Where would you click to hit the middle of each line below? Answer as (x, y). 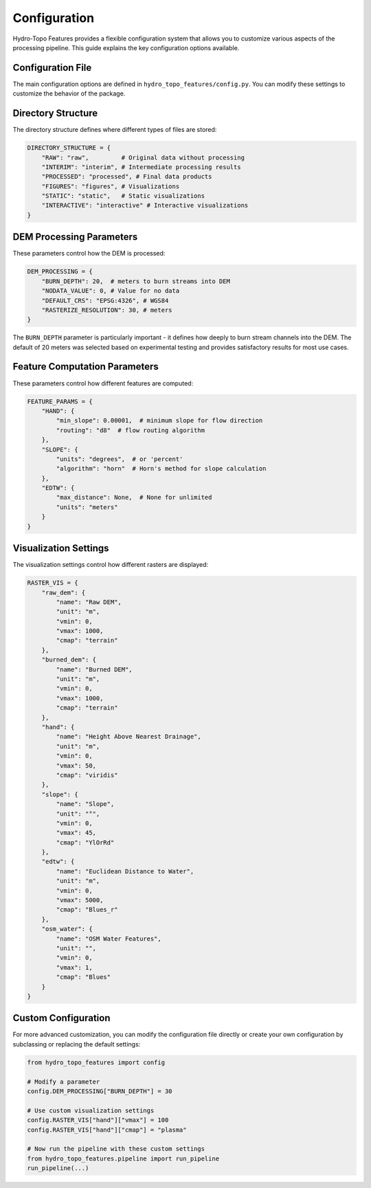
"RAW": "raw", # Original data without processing (143, 157)
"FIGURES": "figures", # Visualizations (111, 186)
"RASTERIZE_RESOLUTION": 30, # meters (107, 310)
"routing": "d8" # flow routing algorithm (131, 430)
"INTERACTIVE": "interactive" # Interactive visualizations (145, 205)
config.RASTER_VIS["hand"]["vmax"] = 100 (98, 1120)
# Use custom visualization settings (91, 1110)
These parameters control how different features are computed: (103, 383)
